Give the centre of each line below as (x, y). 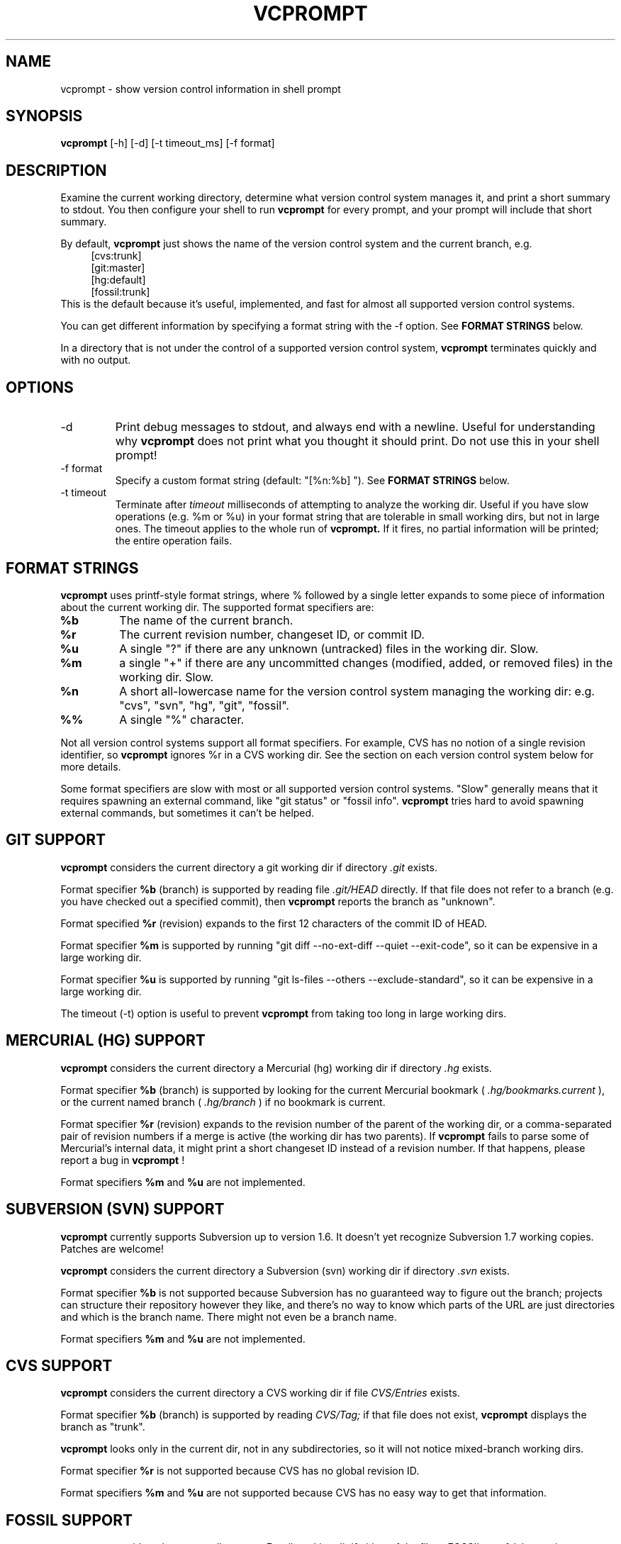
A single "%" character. (182, 719)
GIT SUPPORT (56, 840)
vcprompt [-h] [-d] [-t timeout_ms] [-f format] (168, 143)
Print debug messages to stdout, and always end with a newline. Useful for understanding (355, 427)
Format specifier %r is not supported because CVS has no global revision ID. (240, 1471)
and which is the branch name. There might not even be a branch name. (229, 1316)
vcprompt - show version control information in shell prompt (201, 89)
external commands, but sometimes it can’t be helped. (188, 812)
